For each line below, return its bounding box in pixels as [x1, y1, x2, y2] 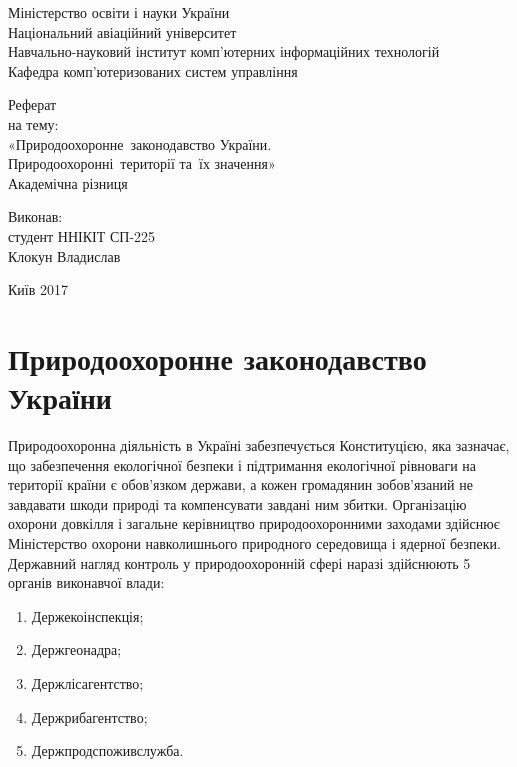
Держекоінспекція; [31, 605, 144, 626]
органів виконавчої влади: [8, 572, 165, 593]
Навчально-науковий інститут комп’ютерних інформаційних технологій [8, 41, 440, 62]
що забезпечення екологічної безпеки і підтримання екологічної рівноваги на [8, 454, 477, 475]
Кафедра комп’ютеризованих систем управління [8, 60, 298, 81]
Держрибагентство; [31, 706, 148, 727]
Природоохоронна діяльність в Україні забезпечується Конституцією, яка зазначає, [8, 435, 510, 456]
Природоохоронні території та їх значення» [8, 153, 276, 174]
